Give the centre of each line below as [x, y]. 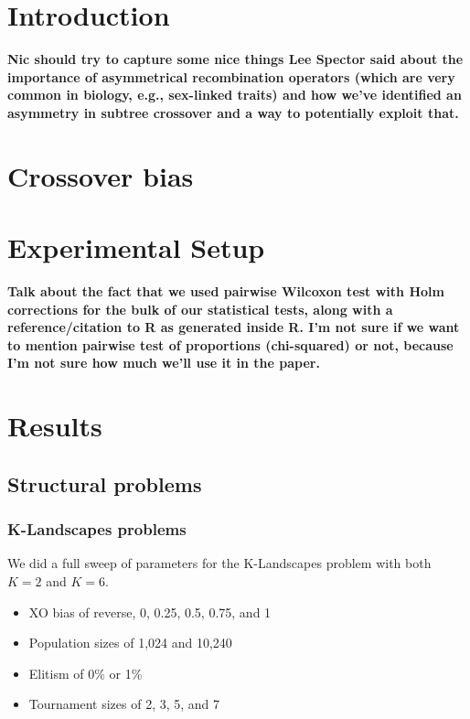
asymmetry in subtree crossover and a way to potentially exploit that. [233, 112]
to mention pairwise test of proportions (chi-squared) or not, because [230, 344]
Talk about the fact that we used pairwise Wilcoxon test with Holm [226, 291]
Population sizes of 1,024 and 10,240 [130, 643]
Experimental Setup [136, 247]
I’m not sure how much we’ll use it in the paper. [164, 363]
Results [55, 426]
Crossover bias [101, 175]
